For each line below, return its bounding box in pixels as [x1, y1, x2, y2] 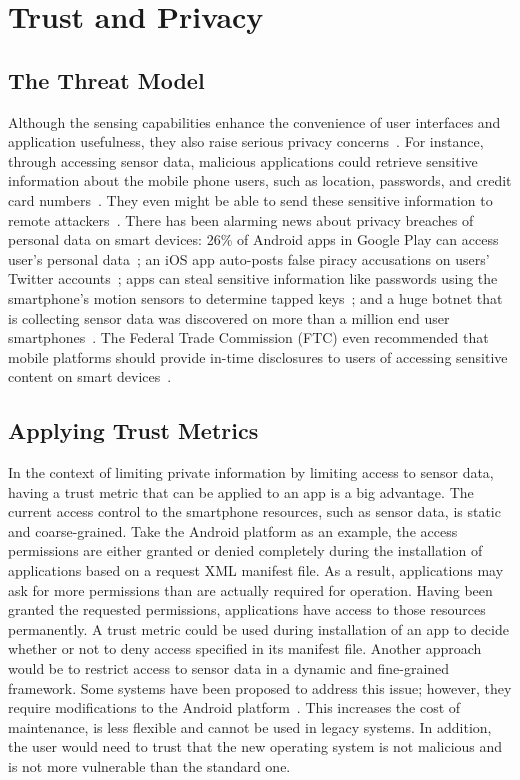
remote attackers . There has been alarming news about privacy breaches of [8, 209, 474, 230]
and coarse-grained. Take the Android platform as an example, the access [8, 520, 458, 541]
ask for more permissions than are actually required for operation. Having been [8, 579, 493, 600]
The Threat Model [8, 64, 205, 95]
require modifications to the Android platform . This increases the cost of [8, 697, 461, 718]
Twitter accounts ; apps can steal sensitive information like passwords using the [8, 268, 498, 289]
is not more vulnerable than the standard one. [8, 756, 291, 776]
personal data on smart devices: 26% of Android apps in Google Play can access [8, 229, 499, 250]
